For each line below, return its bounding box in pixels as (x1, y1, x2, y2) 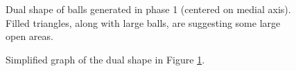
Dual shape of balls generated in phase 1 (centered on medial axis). (6, 2, 291, 16)
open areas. (6, 29, 53, 43)
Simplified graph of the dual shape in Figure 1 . (6, 52, 205, 66)
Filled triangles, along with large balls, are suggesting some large (6, 15, 281, 30)
